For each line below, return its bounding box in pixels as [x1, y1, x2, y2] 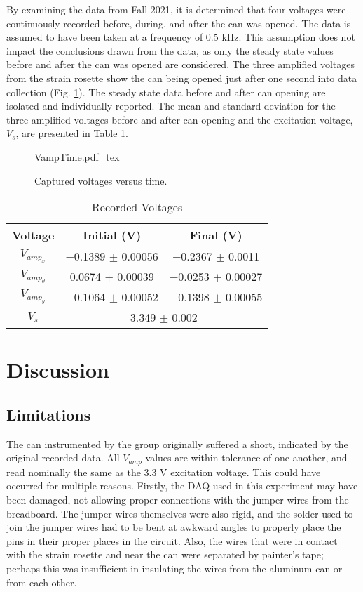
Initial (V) [83, 227, 142, 244]
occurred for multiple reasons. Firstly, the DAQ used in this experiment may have [6, 478, 358, 493]
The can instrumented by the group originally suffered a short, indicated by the [6, 436, 348, 451]
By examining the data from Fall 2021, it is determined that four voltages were [6, 2, 346, 16]
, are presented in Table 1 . [15, 126, 128, 140]
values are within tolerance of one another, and [145, 450, 348, 465]
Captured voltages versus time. [34, 173, 167, 188]
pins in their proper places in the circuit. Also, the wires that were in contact [6, 533, 338, 548]
